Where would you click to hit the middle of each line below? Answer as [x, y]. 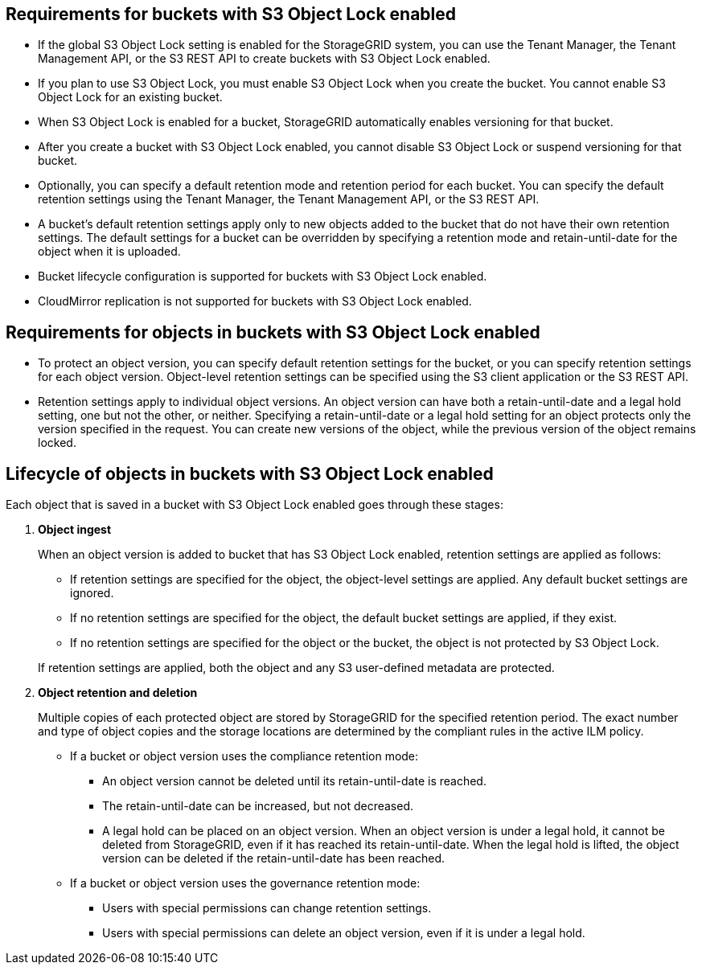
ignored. [92, 593]
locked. [57, 443]
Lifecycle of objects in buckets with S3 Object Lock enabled [250, 473]
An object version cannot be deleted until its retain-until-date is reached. [294, 781]
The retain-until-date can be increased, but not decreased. [258, 806]
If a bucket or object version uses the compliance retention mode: [244, 756]
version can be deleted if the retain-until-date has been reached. [274, 858]
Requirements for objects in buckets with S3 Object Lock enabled [273, 332]
